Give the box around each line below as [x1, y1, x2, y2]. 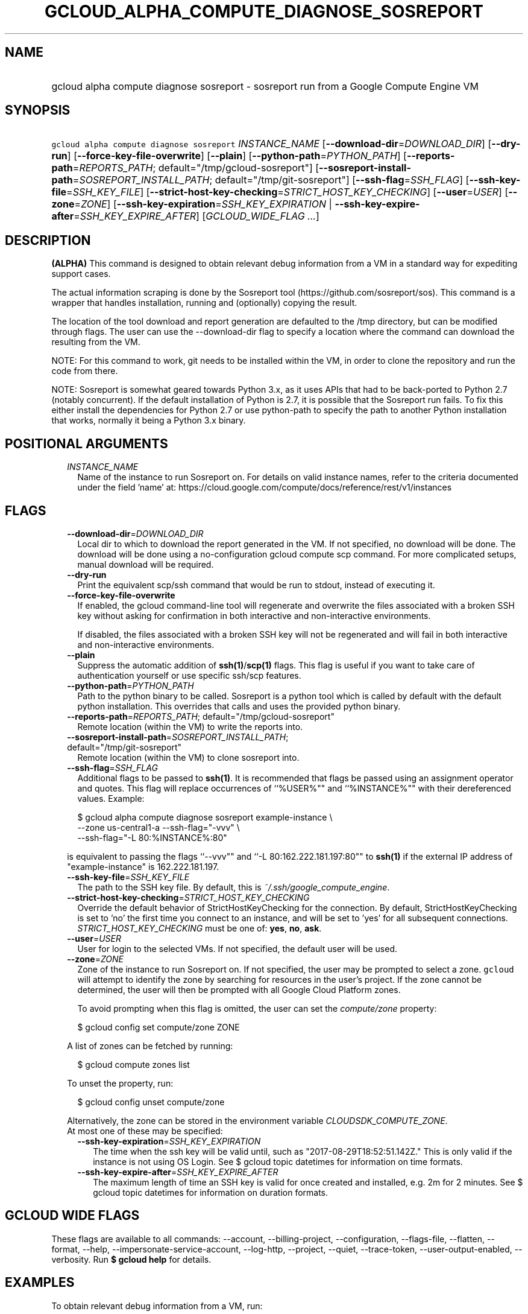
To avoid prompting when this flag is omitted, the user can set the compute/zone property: [77, 1003, 437, 1014]
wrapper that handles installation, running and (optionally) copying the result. [51, 297, 357, 308]
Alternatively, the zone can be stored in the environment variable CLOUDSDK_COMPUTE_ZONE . [67, 1115, 448, 1126]
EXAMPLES [5, 1275, 75, 1290]
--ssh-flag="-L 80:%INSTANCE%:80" [77, 832, 227, 843]
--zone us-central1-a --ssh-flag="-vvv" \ [77, 822, 240, 833]
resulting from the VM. [51, 337, 140, 348]
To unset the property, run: [67, 1078, 174, 1088]
